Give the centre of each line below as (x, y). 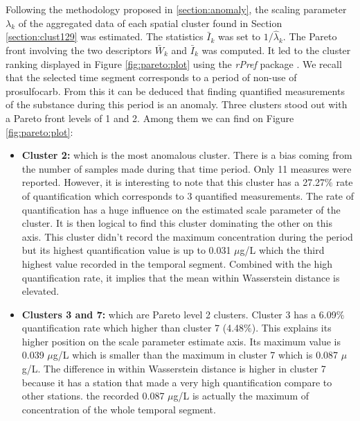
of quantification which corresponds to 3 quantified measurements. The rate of (188, 195)
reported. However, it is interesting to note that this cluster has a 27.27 (173, 182)
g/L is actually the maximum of (241, 396)
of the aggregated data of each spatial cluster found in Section (150, 23)
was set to (239, 36)
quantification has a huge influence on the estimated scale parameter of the (181, 209)
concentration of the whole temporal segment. (119, 409)
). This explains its (291, 328)
